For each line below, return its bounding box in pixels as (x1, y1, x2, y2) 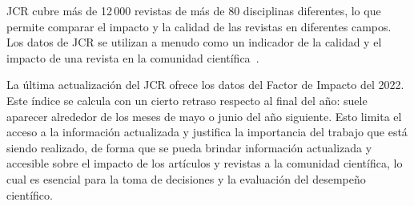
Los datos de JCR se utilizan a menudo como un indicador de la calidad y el (6, 34, 382, 50)
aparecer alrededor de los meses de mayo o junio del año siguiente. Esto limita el (6, 107, 402, 124)
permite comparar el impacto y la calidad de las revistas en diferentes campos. (6, 18, 392, 34)
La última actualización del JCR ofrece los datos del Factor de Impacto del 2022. (6, 76, 404, 93)
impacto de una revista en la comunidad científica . (6, 49, 259, 66)
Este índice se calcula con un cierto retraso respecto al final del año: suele (6, 91, 368, 108)
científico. (6, 186, 53, 203)
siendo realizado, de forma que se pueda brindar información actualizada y (6, 139, 372, 156)
